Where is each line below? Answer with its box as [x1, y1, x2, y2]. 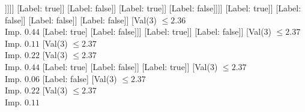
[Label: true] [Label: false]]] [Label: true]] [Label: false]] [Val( [42, 25, 264, 38]
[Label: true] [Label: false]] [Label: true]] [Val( [42, 60, 210, 72]
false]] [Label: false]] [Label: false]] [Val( [5, 13, 149, 26]
